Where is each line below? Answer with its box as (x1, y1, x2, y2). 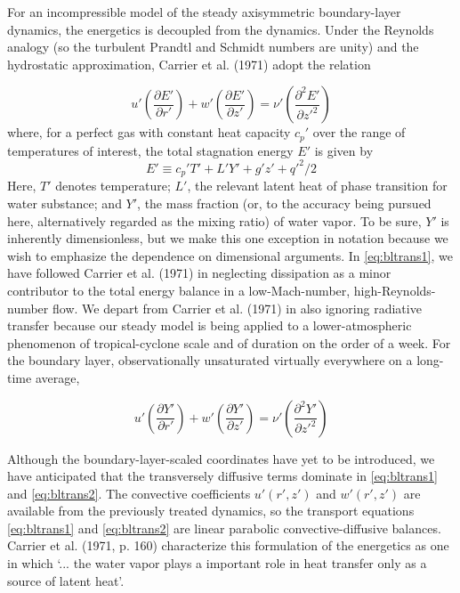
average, (35, 368, 80, 386)
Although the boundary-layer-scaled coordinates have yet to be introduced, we (7, 449, 435, 467)
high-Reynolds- (353, 280, 436, 299)
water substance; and (7, 193, 122, 212)
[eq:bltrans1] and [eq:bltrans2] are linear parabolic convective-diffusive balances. (7, 518, 441, 537)
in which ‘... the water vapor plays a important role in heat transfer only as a (7, 554, 427, 573)
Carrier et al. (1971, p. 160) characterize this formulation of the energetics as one (7, 536, 449, 555)
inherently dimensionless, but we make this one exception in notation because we (7, 229, 448, 248)
